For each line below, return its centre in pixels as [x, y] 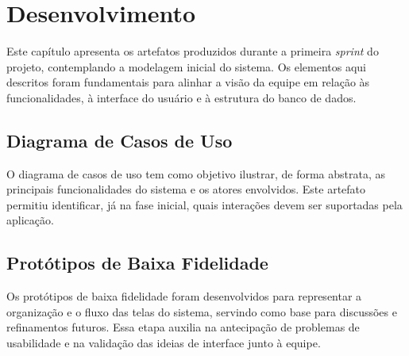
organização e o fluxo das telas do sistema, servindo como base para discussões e [202, 311]
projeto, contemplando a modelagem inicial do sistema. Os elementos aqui [186, 66]
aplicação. [30, 220]
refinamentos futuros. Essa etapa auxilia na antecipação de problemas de [183, 327]
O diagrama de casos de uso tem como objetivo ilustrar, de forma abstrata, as [196, 173]
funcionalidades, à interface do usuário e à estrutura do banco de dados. [181, 97]
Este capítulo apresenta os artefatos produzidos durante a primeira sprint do [193, 51]
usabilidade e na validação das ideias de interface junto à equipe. [164, 343]
